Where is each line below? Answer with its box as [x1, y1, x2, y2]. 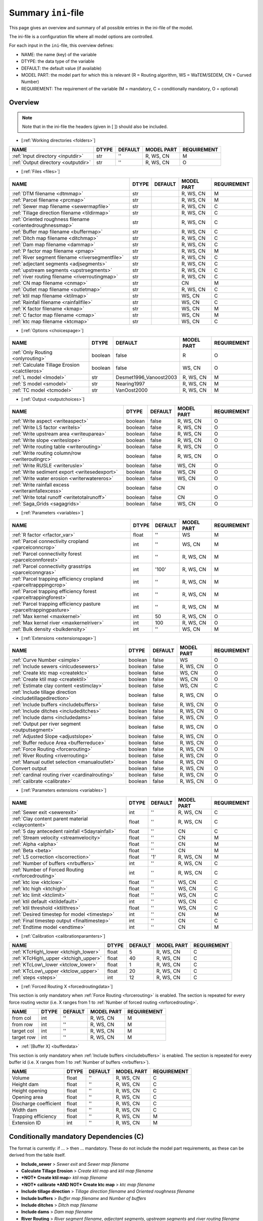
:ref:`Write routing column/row [12, 450, 81, 457]
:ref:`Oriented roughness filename [12, 215, 90, 222]
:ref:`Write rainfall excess [12, 482, 70, 488]
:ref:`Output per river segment [12, 720, 81, 727]
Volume [12, 1074, 30, 1081]
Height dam [12, 1081, 39, 1088]
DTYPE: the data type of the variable [21, 59, 94, 64]
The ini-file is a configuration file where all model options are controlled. [9, 33, 153, 39]
